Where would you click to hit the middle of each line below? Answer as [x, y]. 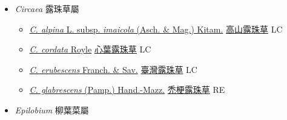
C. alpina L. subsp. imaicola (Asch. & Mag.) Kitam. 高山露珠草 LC [156, 29]
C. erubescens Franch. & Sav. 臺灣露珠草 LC [113, 69]
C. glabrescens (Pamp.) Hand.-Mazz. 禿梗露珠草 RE [127, 90]
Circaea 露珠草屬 [47, 8]
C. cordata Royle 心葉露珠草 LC [90, 49]
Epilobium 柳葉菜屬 [52, 109]
